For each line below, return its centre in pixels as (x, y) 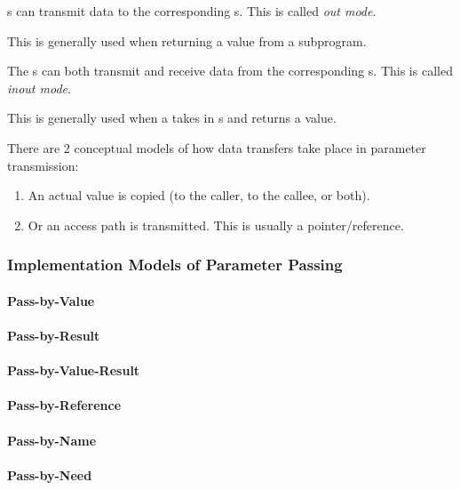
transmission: (43, 165)
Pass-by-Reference (64, 405)
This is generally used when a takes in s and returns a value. (172, 118)
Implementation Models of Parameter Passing (175, 265)
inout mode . (39, 88)
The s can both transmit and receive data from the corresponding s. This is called (230, 71)
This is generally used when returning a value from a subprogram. (187, 40)
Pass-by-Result (54, 335)
